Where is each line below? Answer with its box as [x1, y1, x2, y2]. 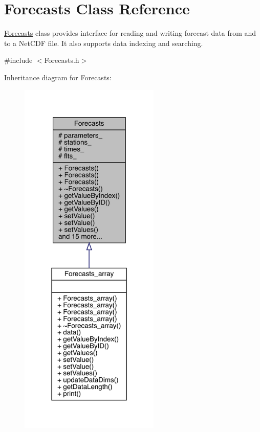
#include [4, 55, 33, 65]
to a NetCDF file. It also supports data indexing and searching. [4, 37, 203, 48]
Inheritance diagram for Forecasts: [4, 72, 112, 82]
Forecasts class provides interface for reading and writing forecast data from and [4, 28, 256, 38]
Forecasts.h [44, 55, 79, 65]
